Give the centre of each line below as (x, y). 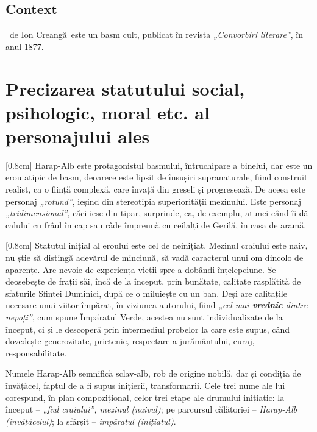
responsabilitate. (36, 352)
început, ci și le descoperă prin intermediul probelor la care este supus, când (148, 329)
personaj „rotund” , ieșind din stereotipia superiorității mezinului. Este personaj (154, 201)
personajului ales (78, 136)
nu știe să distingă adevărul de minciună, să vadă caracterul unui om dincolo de (155, 257)
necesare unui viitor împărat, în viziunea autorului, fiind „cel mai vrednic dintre (157, 305)
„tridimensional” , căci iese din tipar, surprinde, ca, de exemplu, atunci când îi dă (157, 213)
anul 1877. (25, 46)
